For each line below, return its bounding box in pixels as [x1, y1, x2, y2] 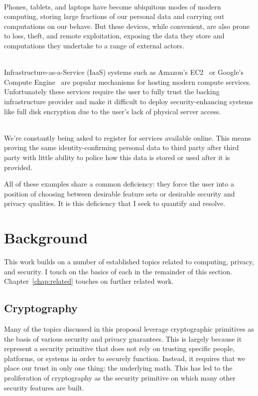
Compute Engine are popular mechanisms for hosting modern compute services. [4, 76, 251, 87]
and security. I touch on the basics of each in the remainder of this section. [4, 266, 232, 276]
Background [4, 227, 88, 248]
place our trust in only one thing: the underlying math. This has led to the [4, 363, 233, 373]
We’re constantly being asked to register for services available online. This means [4, 132, 251, 143]
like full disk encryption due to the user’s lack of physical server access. [4, 106, 221, 116]
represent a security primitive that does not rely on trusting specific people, [4, 343, 235, 354]
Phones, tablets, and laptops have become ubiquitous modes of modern [4, 1, 221, 11]
